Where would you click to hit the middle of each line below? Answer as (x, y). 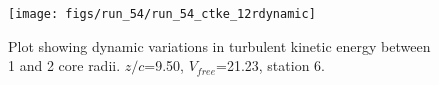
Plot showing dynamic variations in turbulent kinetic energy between (219, 45)
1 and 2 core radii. (64, 65)
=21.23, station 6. (270, 65)
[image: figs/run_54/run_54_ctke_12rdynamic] (162, 14)
